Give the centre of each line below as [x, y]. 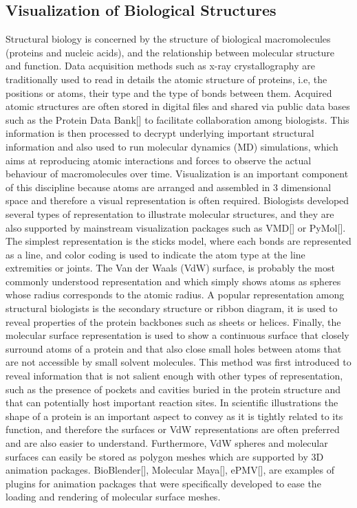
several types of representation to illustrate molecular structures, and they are [170, 213]
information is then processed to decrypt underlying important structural [160, 133]
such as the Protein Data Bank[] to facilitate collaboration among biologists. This [177, 119]
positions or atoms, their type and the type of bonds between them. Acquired [169, 92]
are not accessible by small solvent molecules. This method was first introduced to [178, 362]
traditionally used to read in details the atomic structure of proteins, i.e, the [166, 79]
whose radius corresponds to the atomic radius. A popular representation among [175, 295]
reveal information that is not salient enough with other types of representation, [174, 376]
